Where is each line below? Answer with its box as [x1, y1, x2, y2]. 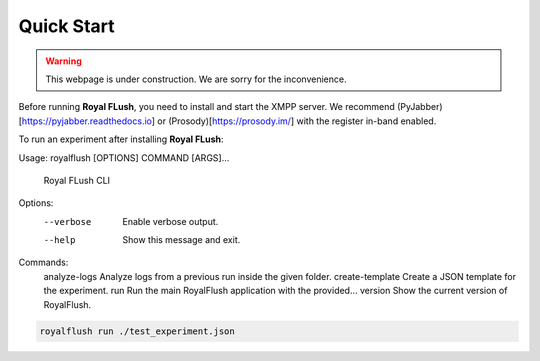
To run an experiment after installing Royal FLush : [18, 133, 224, 145]
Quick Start [18, 15, 115, 37]
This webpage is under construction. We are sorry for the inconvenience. [45, 73, 347, 85]
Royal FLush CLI [43, 174, 110, 186]
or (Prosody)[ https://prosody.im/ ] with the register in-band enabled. [156, 115, 437, 127]
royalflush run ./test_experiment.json [39, 325, 235, 337]
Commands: [18, 256, 69, 269]
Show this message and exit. [122, 234, 241, 246]
